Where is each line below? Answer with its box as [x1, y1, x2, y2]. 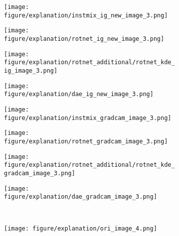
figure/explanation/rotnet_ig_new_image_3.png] [4, 35, 165, 42]
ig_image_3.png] [4, 67, 58, 74]
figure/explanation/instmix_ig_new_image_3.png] [4, 11, 168, 19]
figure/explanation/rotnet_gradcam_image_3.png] [4, 137, 168, 145]
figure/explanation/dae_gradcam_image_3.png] [4, 193, 157, 201]
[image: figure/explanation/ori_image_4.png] [4, 225, 157, 233]
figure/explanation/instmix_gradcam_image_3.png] [4, 114, 172, 121]
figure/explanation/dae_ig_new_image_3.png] [4, 91, 154, 98]
